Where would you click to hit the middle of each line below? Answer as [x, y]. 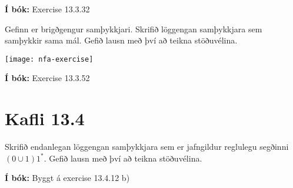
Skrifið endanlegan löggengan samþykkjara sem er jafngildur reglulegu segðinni [147, 147]
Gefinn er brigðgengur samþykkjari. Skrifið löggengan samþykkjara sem [134, 28]
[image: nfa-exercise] [49, 59]
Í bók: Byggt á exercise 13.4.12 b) [67, 178]
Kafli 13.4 [45, 118]
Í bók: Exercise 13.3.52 [47, 78]
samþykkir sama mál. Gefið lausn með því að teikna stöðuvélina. [121, 40]
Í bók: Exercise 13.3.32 [47, 9]
